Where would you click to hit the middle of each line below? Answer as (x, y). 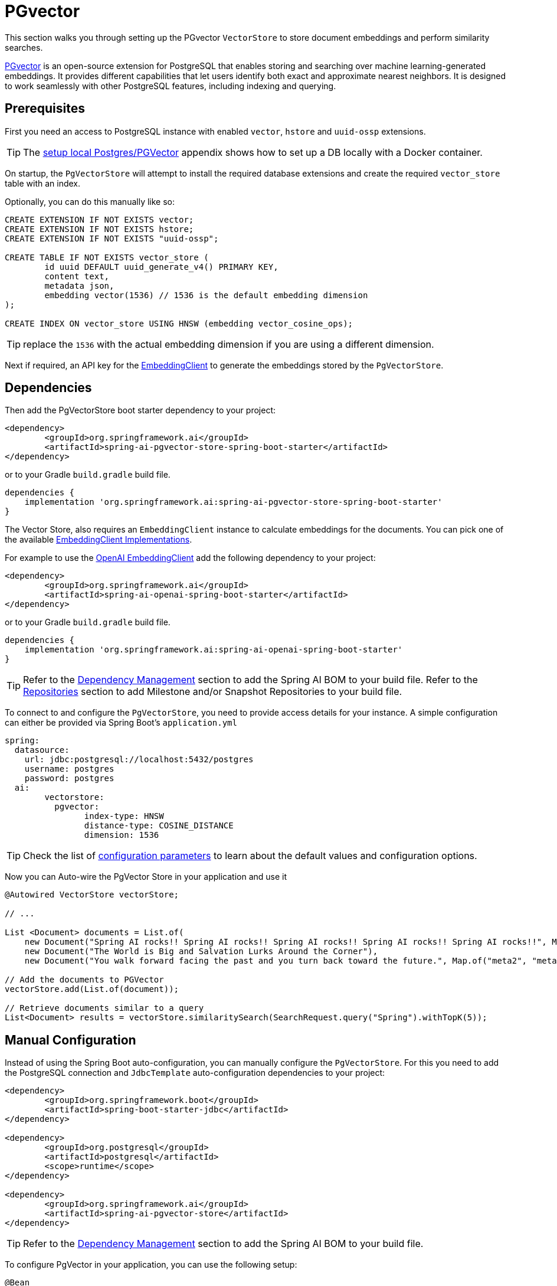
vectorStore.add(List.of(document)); (92, 989)
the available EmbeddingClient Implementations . (99, 540)
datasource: (42, 750)
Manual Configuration (71, 1040)
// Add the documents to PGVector (84, 980)
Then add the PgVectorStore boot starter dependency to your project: (140, 410)
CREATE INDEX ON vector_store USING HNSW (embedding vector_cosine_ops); (179, 323)
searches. (24, 47)
